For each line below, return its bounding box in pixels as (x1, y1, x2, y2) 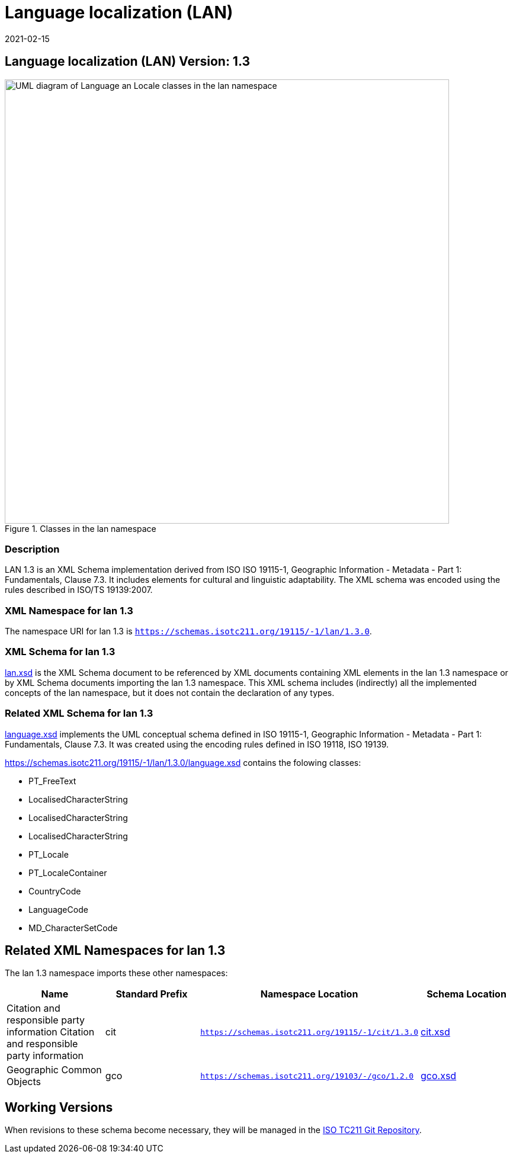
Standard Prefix (116, 988, 188, 1000)
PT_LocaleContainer (28, 867, 107, 878)
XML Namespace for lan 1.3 (5, 604, 133, 617)
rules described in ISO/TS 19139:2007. (5, 585, 153, 595)
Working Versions (5, 1099, 113, 1115)
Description (5, 543, 60, 555)
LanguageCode (28, 904, 88, 915)
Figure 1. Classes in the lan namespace (5, 523, 156, 534)
